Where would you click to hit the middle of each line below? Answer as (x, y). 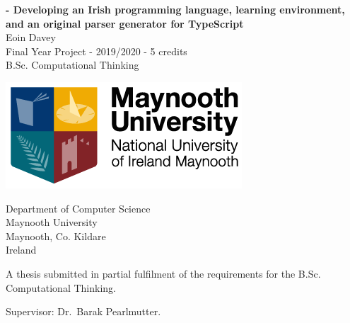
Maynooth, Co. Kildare (56, 236)
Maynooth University (52, 222)
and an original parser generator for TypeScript (125, 23)
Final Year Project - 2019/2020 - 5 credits (97, 51)
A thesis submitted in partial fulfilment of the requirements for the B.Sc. (163, 273)
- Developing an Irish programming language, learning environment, (175, 9)
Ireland (21, 250)
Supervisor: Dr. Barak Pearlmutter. (83, 311)
